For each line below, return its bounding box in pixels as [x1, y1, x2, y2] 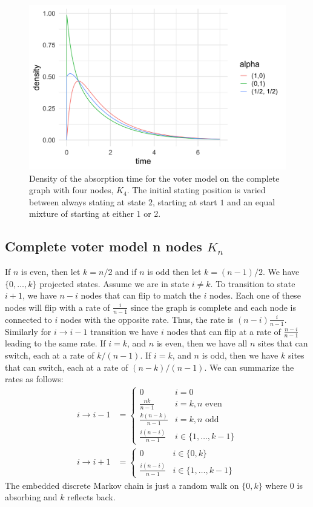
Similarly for [5, 325, 51, 337]
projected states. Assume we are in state [39, 277, 189, 290]
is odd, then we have [202, 349, 278, 362]
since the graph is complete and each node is [130, 300, 296, 313]
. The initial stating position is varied [127, 184, 266, 196]
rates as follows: [5, 373, 64, 385]
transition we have [90, 325, 159, 337]
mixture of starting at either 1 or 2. [29, 207, 161, 220]
